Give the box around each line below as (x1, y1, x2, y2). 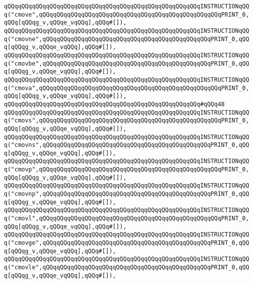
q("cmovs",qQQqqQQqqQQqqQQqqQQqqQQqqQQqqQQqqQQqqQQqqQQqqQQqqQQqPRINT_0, (4, 117, 250, 124)
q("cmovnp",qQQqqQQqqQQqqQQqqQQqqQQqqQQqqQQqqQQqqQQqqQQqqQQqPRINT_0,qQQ (4, 190, 250, 198)
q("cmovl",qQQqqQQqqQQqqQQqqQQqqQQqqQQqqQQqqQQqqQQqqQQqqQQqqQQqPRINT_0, (4, 215, 250, 222)
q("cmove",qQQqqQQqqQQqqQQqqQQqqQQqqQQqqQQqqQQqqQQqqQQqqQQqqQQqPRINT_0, (4, 11, 250, 18)
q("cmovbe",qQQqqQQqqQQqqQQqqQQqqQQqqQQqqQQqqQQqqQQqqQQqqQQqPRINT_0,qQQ (4, 60, 250, 67)
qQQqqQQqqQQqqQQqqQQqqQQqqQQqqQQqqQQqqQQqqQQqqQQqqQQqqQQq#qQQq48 (4, 100, 225, 108)
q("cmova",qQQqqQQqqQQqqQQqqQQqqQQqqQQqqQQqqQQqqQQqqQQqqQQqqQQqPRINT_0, (4, 84, 250, 92)
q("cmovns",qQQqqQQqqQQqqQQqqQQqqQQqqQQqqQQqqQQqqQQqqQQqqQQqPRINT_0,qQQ (4, 141, 250, 149)
